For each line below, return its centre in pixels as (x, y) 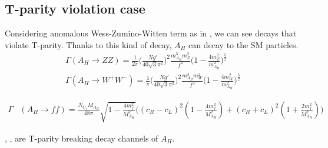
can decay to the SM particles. (243, 44)
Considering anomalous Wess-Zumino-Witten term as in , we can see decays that (151, 33)
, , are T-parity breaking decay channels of (82, 138)
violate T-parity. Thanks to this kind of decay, (88, 44)
